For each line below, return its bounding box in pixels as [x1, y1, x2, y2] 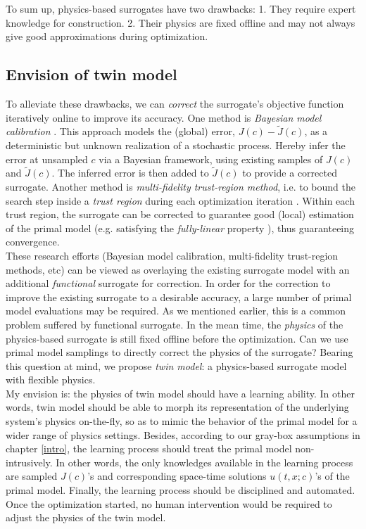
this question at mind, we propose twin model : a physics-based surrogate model [6, 358, 347, 373]
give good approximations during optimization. [6, 29, 208, 44]
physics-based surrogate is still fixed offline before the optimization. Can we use [6, 331, 348, 345]
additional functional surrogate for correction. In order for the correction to [6, 276, 331, 291]
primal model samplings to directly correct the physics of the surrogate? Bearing [6, 345, 353, 359]
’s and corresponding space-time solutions [87, 469, 267, 483]
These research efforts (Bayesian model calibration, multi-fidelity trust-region [6, 248, 339, 262]
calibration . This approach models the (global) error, [6, 124, 235, 139]
